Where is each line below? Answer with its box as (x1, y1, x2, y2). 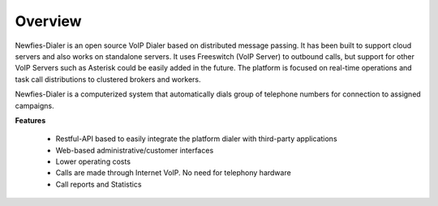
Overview (15, 12, 82, 30)
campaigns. (15, 101, 54, 110)
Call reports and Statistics (55, 179, 142, 189)
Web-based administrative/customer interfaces (55, 145, 214, 155)
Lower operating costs (55, 157, 131, 166)
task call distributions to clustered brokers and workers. (15, 74, 202, 84)
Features (15, 115, 46, 125)
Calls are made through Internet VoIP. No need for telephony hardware (55, 168, 291, 178)
